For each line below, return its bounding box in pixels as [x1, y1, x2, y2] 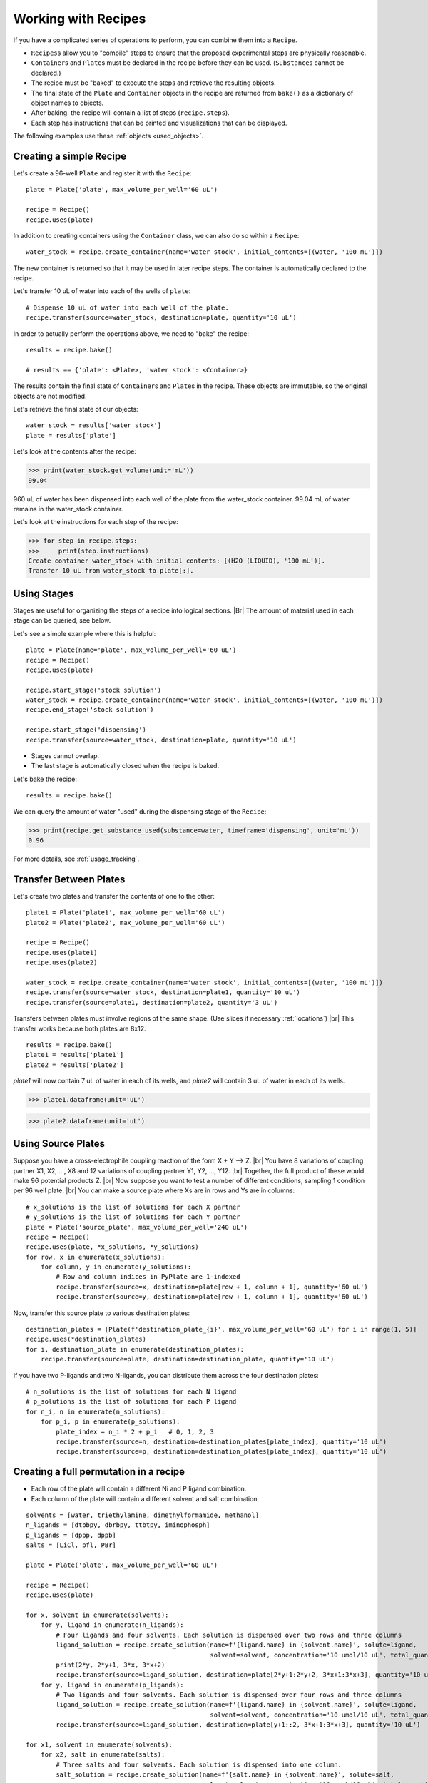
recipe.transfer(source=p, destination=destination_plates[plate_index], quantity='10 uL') [56, 1448, 387, 1456]
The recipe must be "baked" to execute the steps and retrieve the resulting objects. [31, 78, 276, 87]
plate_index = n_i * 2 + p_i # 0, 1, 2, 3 [56, 1427, 214, 1436]
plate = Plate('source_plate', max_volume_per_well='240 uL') [26, 1223, 248, 1231]
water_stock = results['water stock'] [26, 422, 162, 429]
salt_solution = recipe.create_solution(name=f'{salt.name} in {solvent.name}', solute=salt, [56, 1771, 395, 1779]
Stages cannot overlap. [31, 752, 100, 760]
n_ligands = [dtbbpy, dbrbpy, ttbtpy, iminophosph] [26, 1521, 210, 1529]
